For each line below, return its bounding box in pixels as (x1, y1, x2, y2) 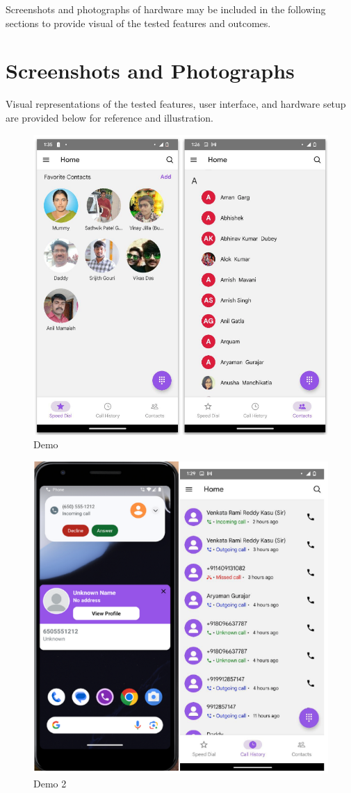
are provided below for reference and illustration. (6, 110, 214, 124)
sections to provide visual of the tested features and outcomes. (6, 15, 271, 30)
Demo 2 (33, 776, 67, 791)
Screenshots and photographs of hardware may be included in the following (6, 2, 326, 16)
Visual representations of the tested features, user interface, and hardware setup (6, 97, 346, 111)
